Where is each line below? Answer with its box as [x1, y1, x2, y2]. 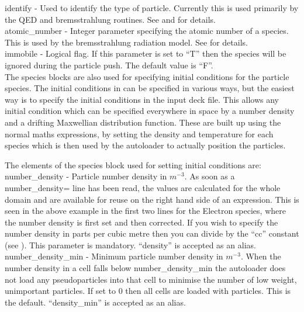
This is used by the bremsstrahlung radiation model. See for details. [5, 36, 248, 48]
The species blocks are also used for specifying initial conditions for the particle [5, 70, 289, 82]
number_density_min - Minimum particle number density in [5, 250, 223, 262]
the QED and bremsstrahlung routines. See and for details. [5, 13, 216, 25]
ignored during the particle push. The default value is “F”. [5, 58, 213, 71]
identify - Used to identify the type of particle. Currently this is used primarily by [5, 2, 299, 13]
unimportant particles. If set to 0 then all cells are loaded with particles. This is [5, 285, 291, 297]
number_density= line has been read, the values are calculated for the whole [5, 181, 281, 193]
